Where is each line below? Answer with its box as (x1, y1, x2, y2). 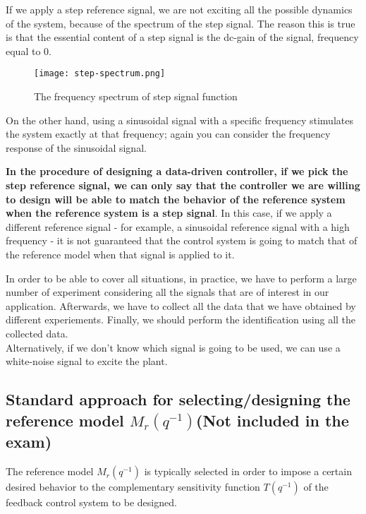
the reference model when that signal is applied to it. (6, 246, 235, 261)
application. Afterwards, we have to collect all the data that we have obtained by (6, 298, 356, 313)
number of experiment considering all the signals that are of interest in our (6, 285, 329, 299)
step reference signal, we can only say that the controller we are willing (6, 178, 360, 192)
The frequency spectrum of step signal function (34, 89, 238, 104)
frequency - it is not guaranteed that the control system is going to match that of (6, 233, 358, 248)
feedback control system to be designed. (6, 495, 177, 510)
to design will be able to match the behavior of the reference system (6, 191, 346, 206)
